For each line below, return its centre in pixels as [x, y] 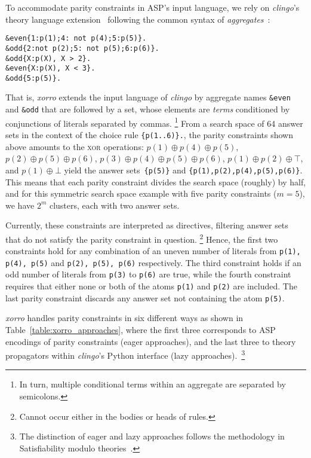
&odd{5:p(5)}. [33, 78]
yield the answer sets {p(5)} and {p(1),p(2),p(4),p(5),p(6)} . [183, 170]
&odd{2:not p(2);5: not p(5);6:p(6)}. [82, 48]
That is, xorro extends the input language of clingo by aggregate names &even [148, 97]
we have [20, 205]
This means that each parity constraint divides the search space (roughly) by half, [156, 181]
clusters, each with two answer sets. [114, 205]
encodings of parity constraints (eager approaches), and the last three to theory [151, 341]
